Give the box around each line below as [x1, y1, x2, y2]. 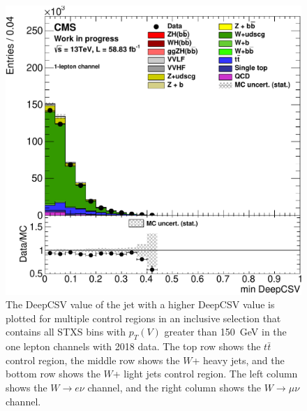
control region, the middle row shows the [6, 352, 180, 367]
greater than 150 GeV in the [164, 324, 287, 339]
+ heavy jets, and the [192, 352, 285, 367]
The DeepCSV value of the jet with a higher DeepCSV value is [6, 297, 275, 312]
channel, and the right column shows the [87, 380, 262, 394]
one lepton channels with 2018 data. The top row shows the [6, 339, 261, 354]
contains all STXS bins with [6, 324, 126, 339]
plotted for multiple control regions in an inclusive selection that [6, 310, 281, 325]
